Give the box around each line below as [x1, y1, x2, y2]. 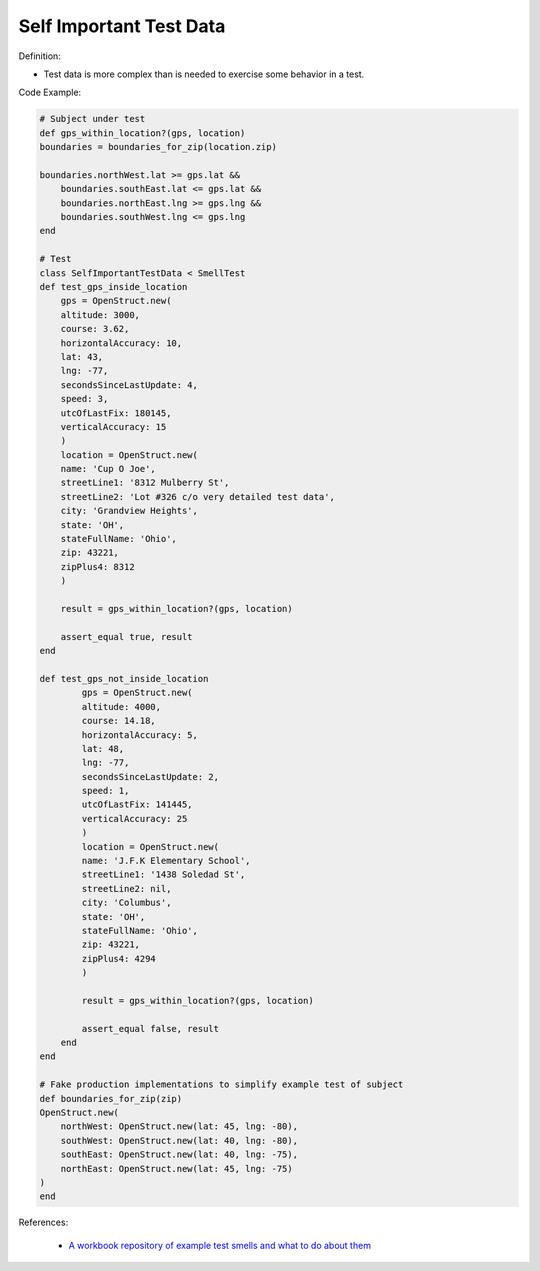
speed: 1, [81, 785, 130, 797]
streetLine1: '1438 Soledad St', [81, 869, 246, 880]
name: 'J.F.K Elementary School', [81, 855, 251, 867]
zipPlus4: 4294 [81, 953, 157, 964]
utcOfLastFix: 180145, [60, 407, 172, 419]
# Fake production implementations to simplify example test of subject [39, 1079, 404, 1090]
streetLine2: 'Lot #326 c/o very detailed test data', [60, 491, 335, 502]
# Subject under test [39, 113, 146, 125]
